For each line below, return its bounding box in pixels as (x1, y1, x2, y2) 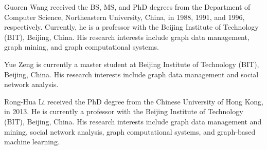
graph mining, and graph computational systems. (4, 41, 159, 52)
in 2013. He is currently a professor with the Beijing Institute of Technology (4, 106, 243, 117)
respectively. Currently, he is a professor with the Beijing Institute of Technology (4, 22, 259, 32)
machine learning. (4, 136, 60, 147)
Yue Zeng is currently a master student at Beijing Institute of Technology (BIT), (4, 58, 259, 69)
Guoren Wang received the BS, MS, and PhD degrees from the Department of (4, 2, 251, 12)
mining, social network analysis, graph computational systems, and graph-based (4, 126, 256, 137)
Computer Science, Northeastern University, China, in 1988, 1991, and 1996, (4, 11, 245, 22)
